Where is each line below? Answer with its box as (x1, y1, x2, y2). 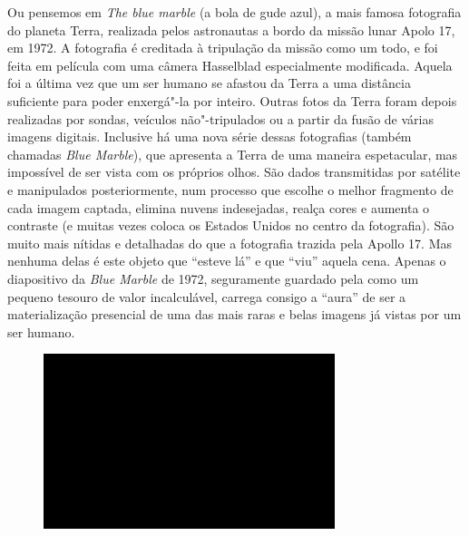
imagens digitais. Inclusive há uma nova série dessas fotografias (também (7, 127, 412, 146)
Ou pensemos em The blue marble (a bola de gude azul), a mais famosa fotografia (7, 3, 462, 21)
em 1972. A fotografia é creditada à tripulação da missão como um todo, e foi (7, 38, 438, 57)
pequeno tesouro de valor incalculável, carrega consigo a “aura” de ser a (7, 287, 406, 306)
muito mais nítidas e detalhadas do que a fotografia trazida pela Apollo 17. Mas (7, 233, 453, 252)
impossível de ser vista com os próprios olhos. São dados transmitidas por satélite (7, 162, 461, 181)
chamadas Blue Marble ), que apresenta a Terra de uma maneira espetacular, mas (7, 144, 458, 163)
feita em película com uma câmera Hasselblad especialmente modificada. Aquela (7, 55, 453, 74)
